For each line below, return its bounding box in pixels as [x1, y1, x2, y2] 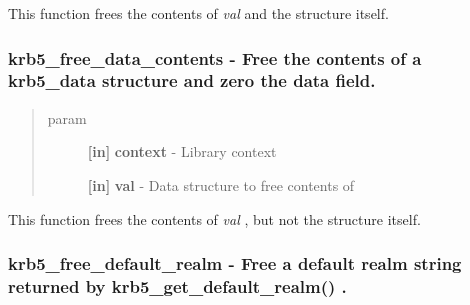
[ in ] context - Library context [87, 141, 277, 162]
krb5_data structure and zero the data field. [8, 68, 376, 93]
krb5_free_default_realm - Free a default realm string [8, 251, 462, 276]
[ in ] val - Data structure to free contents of [87, 174, 355, 195]
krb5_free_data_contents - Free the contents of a [8, 45, 422, 70]
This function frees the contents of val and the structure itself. [8, 3, 389, 23]
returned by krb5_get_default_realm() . [8, 273, 347, 298]
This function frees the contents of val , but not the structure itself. [8, 208, 421, 229]
